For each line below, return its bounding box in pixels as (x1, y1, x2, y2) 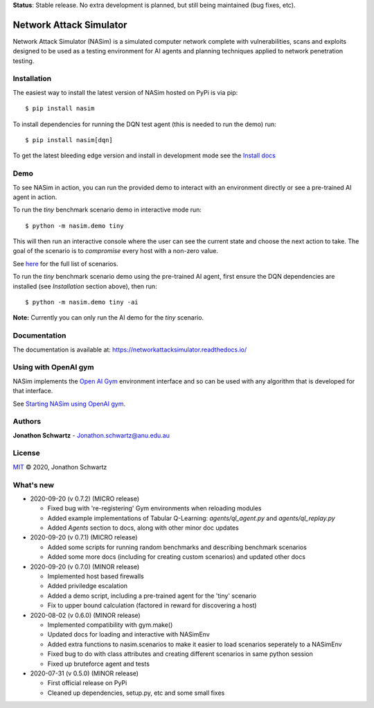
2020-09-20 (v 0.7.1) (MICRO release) (30, 533, 138, 542)
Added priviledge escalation (47, 582, 128, 590)
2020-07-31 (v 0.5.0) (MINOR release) (30, 669, 139, 677)
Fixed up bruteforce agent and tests (47, 659, 150, 668)
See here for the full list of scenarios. (12, 259, 118, 268)
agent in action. (12, 193, 57, 201)
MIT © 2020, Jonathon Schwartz (12, 463, 107, 471)
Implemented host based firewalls (47, 572, 145, 580)
